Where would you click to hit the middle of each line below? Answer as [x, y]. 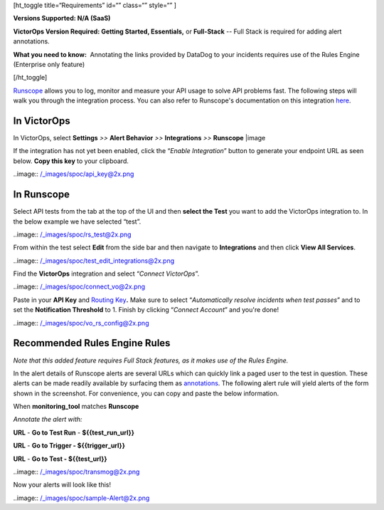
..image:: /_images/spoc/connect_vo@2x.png [79, 287]
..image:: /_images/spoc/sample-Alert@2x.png [81, 498]
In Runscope [42, 195]
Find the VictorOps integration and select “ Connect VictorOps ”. [106, 274]
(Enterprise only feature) [49, 64]
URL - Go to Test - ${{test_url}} [60, 459]
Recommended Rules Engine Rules [92, 343]
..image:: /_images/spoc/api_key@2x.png [74, 174]
